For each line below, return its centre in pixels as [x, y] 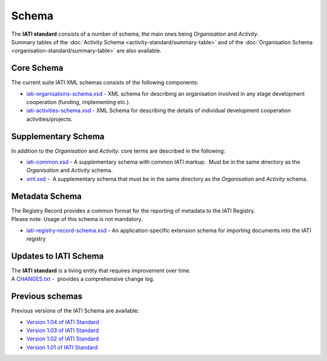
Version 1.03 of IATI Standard [63, 330]
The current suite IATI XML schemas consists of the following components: [105, 82]
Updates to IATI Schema [58, 256]
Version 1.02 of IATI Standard [63, 339]
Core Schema [37, 68]
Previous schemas [47, 296]
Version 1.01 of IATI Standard [62, 347]
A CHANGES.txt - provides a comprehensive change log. [83, 279]
